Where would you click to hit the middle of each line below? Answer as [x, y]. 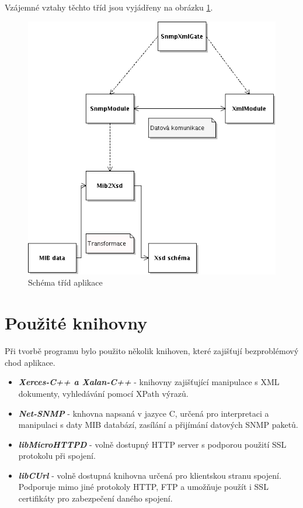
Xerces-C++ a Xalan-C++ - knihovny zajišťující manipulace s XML [149, 382]
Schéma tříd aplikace [65, 282]
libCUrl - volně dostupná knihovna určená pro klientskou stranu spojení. [150, 475]
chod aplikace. [30, 362]
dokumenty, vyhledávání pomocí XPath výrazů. [103, 393]
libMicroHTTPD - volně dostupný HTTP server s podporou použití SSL [152, 444]
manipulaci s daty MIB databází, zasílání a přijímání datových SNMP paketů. [158, 425]
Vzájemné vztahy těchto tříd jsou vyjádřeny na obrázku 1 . [109, 7]
